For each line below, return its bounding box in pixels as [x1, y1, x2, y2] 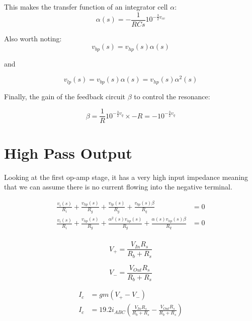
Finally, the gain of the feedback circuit [4, 91, 125, 101]
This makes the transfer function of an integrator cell [4, 2, 168, 12]
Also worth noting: [4, 33, 62, 43]
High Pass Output [4, 142, 132, 163]
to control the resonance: [134, 91, 210, 101]
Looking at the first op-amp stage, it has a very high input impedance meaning [4, 171, 248, 182]
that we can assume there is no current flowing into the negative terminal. [4, 181, 232, 192]
